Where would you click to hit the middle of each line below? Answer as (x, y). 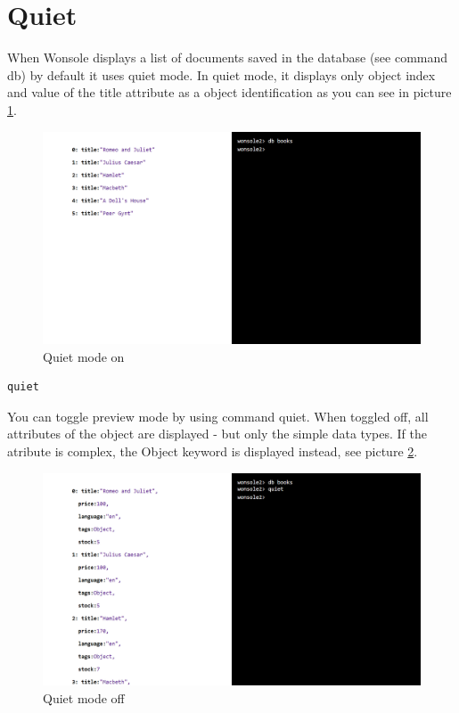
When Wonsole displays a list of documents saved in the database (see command (228, 57)
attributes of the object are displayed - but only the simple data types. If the (217, 434)
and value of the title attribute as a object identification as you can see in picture (229, 92)
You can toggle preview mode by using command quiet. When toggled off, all (218, 416)
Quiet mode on (84, 356)
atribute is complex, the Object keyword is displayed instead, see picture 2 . (213, 451)
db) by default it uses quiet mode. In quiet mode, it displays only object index (221, 74)
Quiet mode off (84, 697)
